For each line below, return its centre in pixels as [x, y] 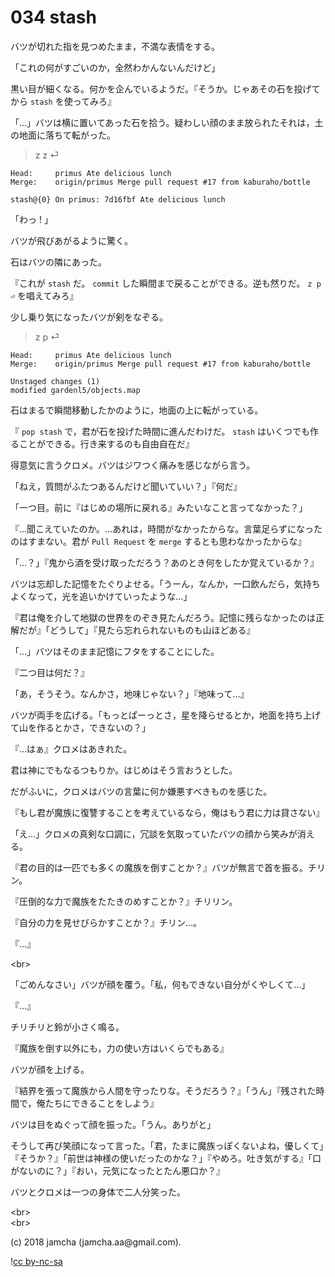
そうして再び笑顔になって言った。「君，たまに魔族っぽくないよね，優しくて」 [167, 1145]
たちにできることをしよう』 [102, 1103]
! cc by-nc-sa [36, 1261]
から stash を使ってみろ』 [63, 101]
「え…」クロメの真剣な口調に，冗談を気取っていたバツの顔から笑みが [154, 833]
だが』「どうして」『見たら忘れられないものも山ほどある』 [137, 630]
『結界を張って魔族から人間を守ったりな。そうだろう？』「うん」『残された [163, 1090]
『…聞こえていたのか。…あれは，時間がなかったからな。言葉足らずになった [166, 528]
